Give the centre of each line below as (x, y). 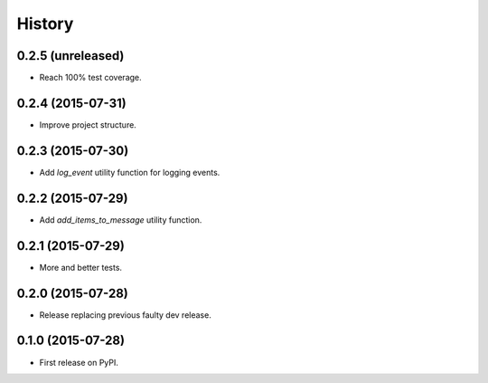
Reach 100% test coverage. (90, 78)
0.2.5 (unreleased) (70, 56)
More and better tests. (80, 267)
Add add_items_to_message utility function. (121, 220)
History (45, 24)
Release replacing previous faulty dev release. (125, 315)
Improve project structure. (88, 124)
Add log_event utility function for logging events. (130, 172)
